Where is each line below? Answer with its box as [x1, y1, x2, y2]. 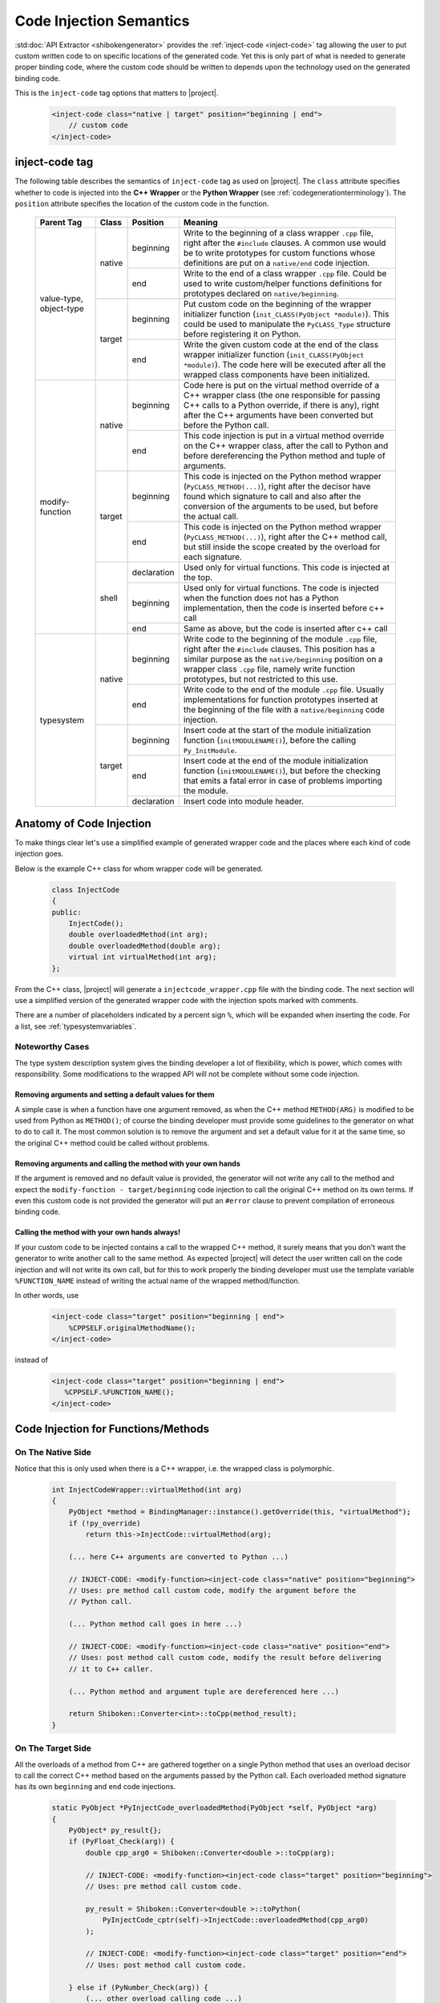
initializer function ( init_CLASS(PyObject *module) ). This [183, 308, 390, 320]
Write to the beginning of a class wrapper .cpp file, [183, 227, 374, 238]
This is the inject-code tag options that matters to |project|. [14, 88, 219, 98]
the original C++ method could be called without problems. [14, 1138, 210, 1147]
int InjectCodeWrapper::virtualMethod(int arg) [51, 1485, 242, 1494]
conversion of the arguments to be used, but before [183, 501, 378, 512]
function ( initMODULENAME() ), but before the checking [183, 765, 381, 776]
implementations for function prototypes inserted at [183, 694, 378, 705]
